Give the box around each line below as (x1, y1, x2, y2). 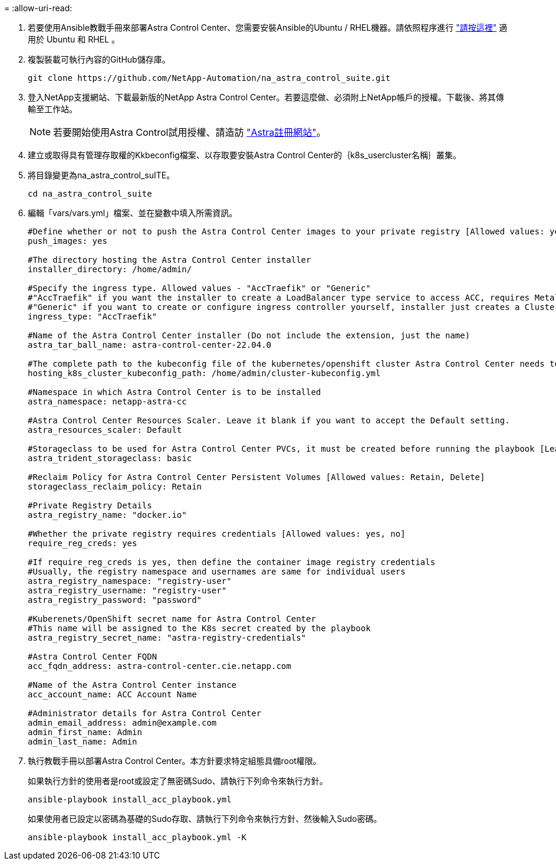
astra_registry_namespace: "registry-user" (28, 576, 232, 586)
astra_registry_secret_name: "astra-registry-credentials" (28, 633, 307, 642)
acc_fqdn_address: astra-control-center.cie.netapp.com (28, 661, 291, 671)
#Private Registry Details (28, 501, 152, 510)
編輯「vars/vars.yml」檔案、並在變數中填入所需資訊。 (28, 208, 238, 218)
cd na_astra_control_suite (28, 189, 152, 198)
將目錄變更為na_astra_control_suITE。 (28, 170, 175, 180)
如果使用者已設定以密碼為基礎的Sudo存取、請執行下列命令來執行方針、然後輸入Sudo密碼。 (28, 814, 382, 824)
